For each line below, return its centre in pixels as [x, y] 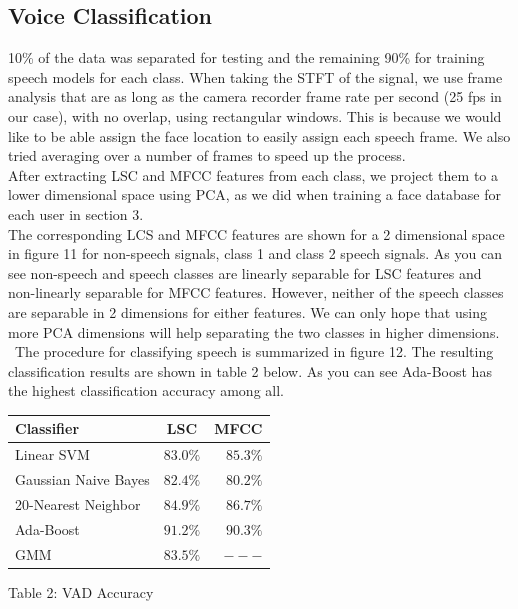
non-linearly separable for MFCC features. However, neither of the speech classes [256, 292]
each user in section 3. [76, 213]
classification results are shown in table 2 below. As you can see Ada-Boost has [250, 370]
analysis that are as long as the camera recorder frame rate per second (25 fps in [255, 96]
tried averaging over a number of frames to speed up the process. [207, 155]
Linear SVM [52, 454]
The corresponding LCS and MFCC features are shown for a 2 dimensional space [256, 233]
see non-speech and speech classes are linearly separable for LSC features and [245, 272]
